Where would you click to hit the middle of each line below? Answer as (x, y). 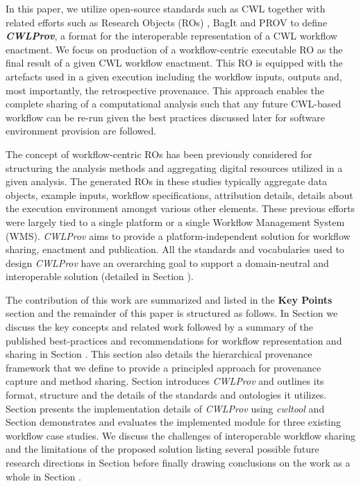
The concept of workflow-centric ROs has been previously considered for (159, 154)
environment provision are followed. (81, 131)
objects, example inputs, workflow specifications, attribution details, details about (179, 194)
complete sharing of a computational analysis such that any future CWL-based (174, 104)
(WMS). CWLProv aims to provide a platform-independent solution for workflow (178, 235)
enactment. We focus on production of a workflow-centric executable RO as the (174, 49)
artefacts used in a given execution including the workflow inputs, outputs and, (174, 76)
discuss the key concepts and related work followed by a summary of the (160, 327)
